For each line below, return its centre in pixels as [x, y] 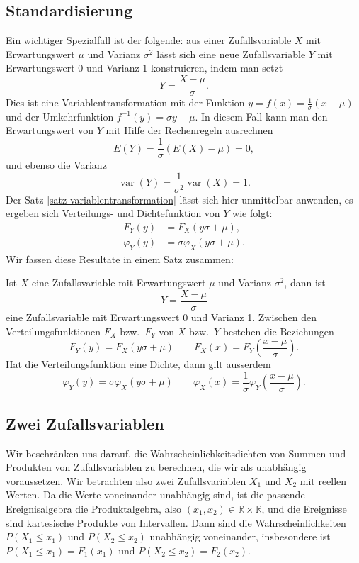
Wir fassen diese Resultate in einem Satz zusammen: [120, 258]
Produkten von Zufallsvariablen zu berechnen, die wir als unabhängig [156, 467]
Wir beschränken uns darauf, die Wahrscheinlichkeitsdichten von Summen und [176, 453]
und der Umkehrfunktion [60, 116]
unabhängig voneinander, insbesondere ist [240, 536]
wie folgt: [252, 213]
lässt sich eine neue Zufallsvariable [231, 54]
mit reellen [323, 480]
